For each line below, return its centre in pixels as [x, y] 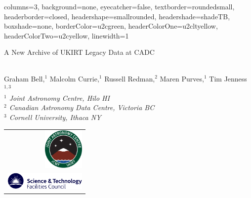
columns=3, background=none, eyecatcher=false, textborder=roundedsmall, [119, 6]
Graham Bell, [24, 78]
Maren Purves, [182, 78]
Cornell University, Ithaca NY [55, 117]
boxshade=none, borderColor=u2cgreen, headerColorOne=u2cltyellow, [111, 26]
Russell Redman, [130, 78]
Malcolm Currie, [74, 78]
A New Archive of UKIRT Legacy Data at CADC [79, 52]
